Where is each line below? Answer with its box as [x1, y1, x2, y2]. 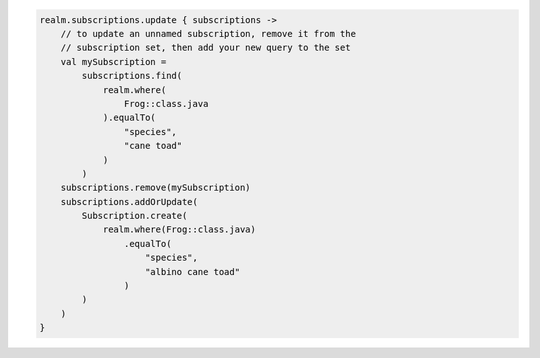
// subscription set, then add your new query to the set [60, 42, 351, 54]
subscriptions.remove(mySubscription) [60, 182, 251, 194]
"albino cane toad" [145, 266, 240, 277]
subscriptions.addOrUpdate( [60, 196, 199, 207]
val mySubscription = [60, 56, 167, 67]
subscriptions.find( [81, 70, 183, 82]
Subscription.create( [81, 210, 188, 222]
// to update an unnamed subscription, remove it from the [60, 28, 357, 39]
